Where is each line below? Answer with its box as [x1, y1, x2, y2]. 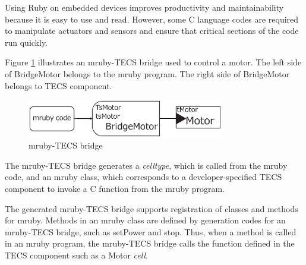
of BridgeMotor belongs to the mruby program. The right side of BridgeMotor [5, 67, 290, 80]
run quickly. [5, 36, 48, 48]
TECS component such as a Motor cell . [5, 249, 148, 261]
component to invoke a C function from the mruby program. [5, 182, 225, 195]
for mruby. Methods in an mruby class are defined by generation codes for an [5, 214, 286, 226]
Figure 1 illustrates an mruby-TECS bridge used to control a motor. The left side [5, 56, 302, 68]
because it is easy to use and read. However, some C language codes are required [5, 12, 299, 25]
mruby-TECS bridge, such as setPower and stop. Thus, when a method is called [5, 225, 296, 238]
